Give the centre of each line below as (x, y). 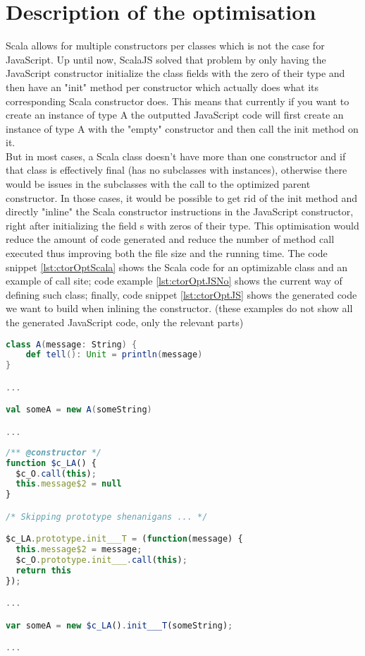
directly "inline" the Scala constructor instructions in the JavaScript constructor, (180, 211)
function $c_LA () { (51, 463)
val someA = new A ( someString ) (79, 410)
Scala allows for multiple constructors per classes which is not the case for (165, 46)
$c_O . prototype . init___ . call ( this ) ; (101, 560)
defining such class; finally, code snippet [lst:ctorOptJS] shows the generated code (181, 294)
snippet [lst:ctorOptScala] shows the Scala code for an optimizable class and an (177, 267)
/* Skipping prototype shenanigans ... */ (107, 517)
